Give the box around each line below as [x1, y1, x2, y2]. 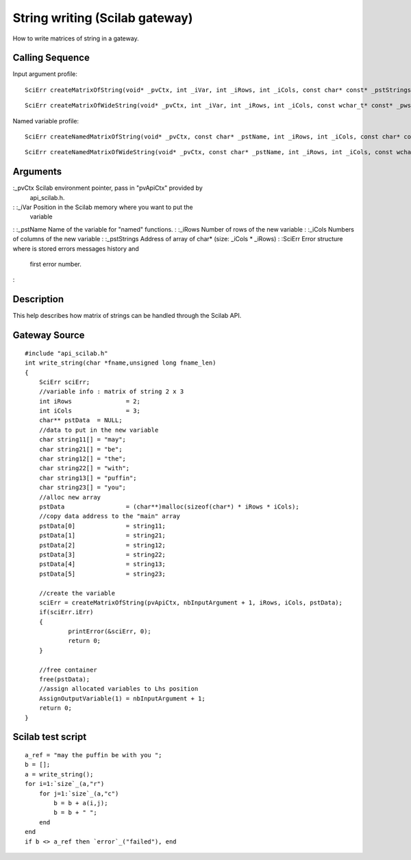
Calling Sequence [12, 52, 90, 64]
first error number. [29, 260, 82, 269]
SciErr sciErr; [38, 378, 90, 386]
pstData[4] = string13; [38, 561, 166, 568]
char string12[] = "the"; [38, 455, 127, 463]
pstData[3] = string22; [38, 550, 166, 558]
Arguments [12, 166, 62, 177]
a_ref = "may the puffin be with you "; [25, 751, 162, 759]
